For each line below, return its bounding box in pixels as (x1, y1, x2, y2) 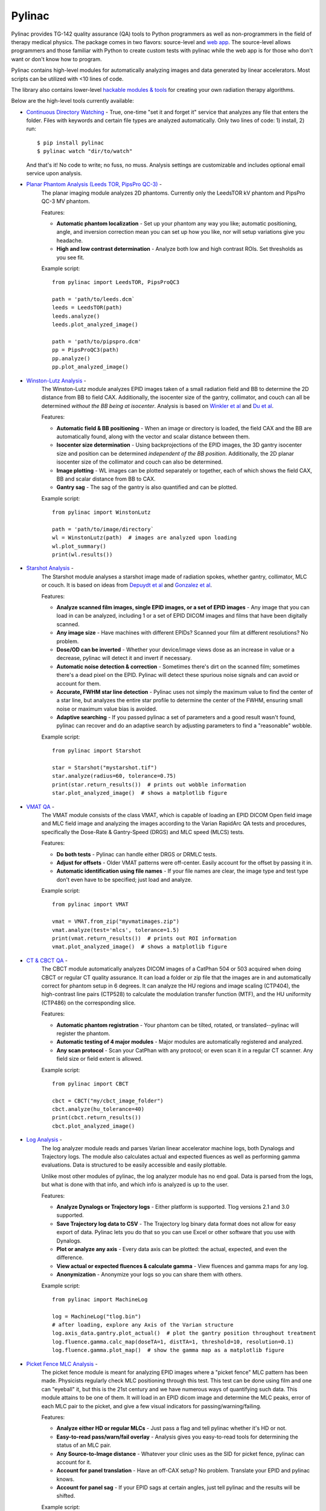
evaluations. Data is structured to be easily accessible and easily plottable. (41, 1161, 227, 1169)
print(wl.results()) (52, 551, 113, 558)
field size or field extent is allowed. (56, 1055, 143, 1063)
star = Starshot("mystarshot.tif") (52, 765, 158, 771)
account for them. (56, 680, 101, 687)
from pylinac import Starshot (52, 747, 142, 754)
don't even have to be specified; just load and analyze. (56, 876, 193, 883)
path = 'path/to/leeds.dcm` (52, 296, 135, 303)
